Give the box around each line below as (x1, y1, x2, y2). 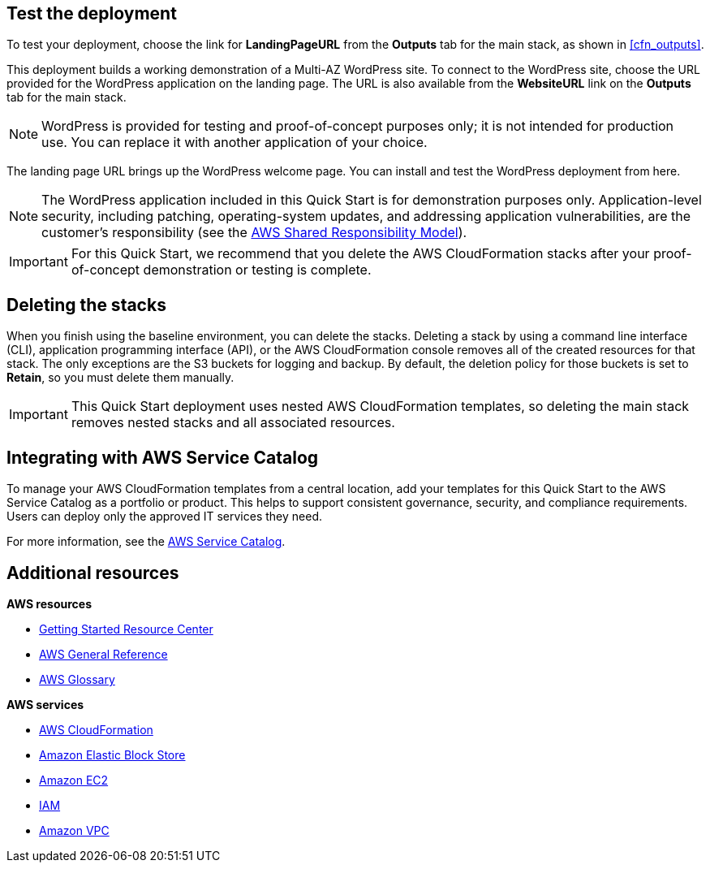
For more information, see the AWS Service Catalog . (6, 534, 286, 549)
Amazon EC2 (39, 772, 109, 787)
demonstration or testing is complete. (143, 262, 372, 279)
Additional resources (6, 562, 179, 583)
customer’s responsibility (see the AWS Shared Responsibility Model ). (41, 224, 467, 241)
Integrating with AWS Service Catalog (6, 447, 319, 468)
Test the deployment (6, 3, 177, 24)
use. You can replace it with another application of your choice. (41, 134, 428, 151)
